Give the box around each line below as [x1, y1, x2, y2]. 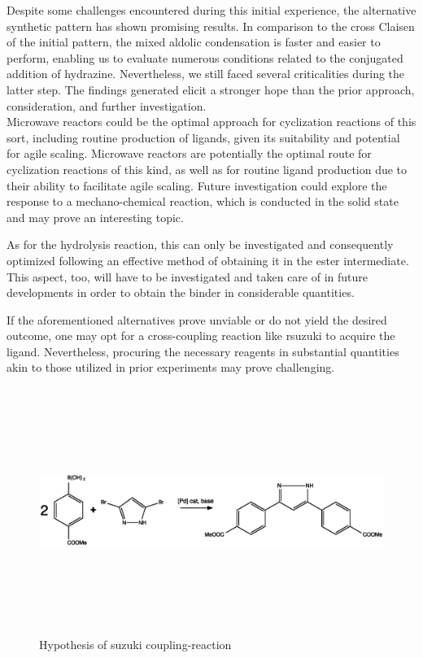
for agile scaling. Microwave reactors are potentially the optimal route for [7, 145, 372, 162]
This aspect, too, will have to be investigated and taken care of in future [7, 268, 368, 285]
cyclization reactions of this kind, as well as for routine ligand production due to [7, 160, 408, 177]
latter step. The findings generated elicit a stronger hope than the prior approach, [7, 81, 415, 98]
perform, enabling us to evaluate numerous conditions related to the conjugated [7, 49, 403, 66]
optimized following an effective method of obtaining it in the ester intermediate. [7, 251, 409, 268]
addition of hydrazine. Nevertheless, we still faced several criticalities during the [7, 65, 405, 82]
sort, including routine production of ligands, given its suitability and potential [7, 129, 400, 146]
